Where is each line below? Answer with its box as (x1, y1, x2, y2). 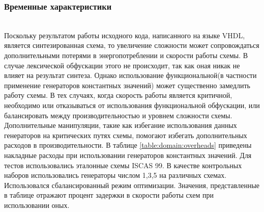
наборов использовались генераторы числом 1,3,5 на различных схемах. (4, 170, 227, 180)
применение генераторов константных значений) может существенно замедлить (4, 79, 250, 90)
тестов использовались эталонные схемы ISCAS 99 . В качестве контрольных (4, 160, 242, 170)
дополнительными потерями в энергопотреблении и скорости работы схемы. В (4, 50, 248, 60)
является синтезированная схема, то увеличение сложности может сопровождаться (4, 40, 259, 50)
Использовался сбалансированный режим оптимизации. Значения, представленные (4, 179, 260, 190)
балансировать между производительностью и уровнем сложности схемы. (4, 110, 232, 120)
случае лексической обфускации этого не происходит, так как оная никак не (4, 60, 240, 70)
